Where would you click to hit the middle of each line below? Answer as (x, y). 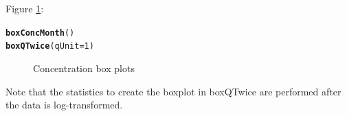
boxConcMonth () (40, 33)
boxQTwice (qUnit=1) (50, 46)
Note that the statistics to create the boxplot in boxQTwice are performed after (173, 91)
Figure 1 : (25, 8)
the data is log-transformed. (64, 105)
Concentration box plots (84, 68)
